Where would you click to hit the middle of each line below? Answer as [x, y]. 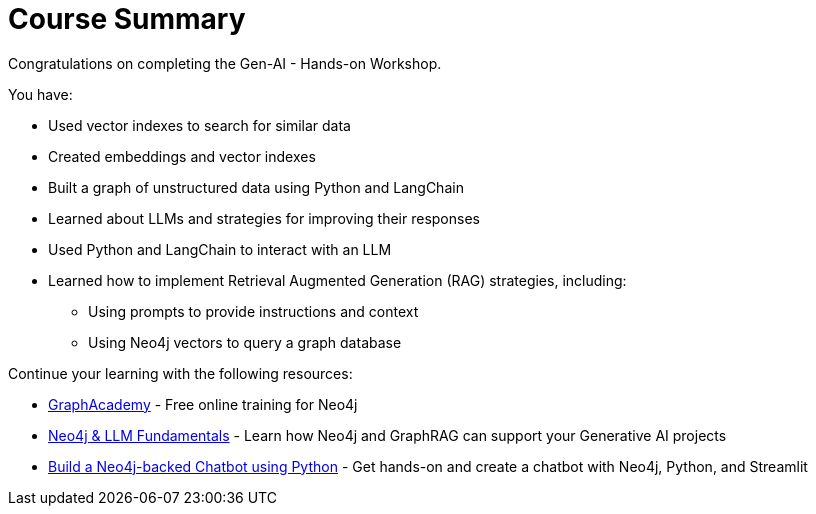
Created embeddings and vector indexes [182, 156]
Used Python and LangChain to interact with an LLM [220, 249]
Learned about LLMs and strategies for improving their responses [264, 218]
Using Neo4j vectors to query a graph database [245, 342]
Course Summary [127, 19]
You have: [40, 94]
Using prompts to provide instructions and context [253, 311]
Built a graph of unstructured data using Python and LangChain [256, 187]
